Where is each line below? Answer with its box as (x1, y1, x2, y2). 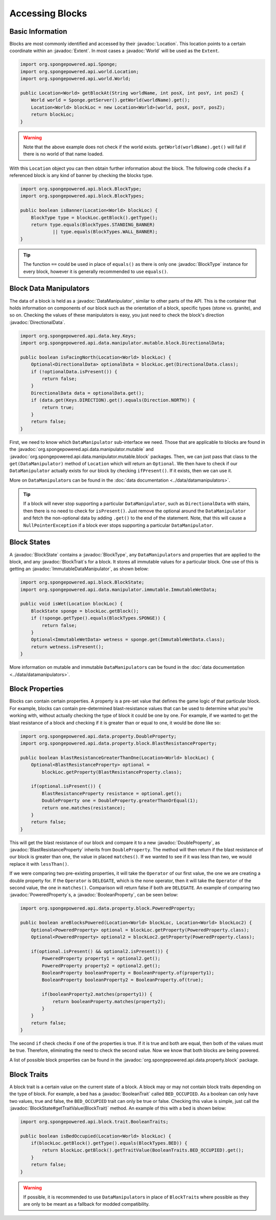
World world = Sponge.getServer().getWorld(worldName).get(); (31, 97, 190, 103)
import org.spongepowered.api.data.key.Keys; (20, 333, 136, 338)
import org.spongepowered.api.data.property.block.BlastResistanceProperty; (20, 740, 217, 747)
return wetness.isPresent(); (31, 644, 104, 649)
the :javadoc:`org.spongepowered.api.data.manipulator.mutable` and (9, 446, 154, 453)
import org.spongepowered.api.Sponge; (20, 61, 118, 67)
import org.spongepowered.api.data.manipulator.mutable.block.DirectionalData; (20, 340, 225, 346)
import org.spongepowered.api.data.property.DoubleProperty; (20, 733, 177, 739)
